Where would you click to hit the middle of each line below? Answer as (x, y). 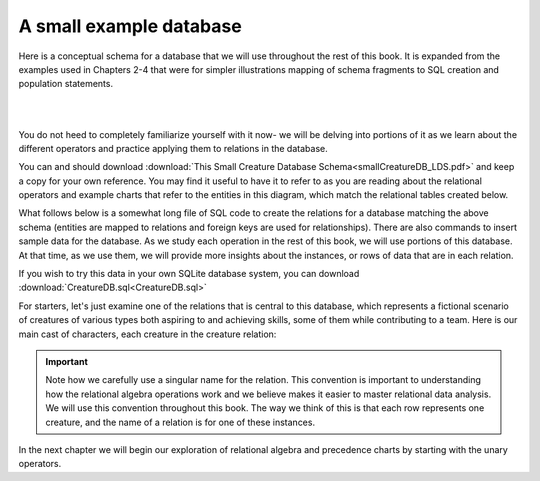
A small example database (130, 26)
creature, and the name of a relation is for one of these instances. (180, 422)
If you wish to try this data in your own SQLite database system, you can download (189, 274)
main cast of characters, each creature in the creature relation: (147, 334)
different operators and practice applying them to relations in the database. (173, 148)
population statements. (66, 84)
